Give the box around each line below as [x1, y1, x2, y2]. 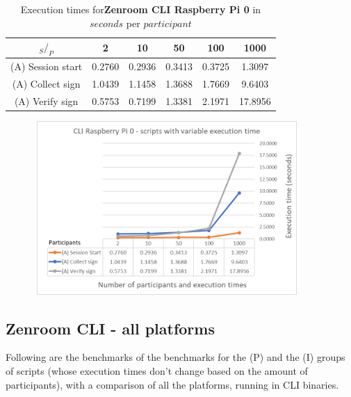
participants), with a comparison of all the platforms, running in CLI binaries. [6, 377, 339, 391]
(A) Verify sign [14, 93, 79, 108]
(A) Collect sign [12, 76, 81, 91]
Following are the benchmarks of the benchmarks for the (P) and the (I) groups [6, 350, 345, 364]
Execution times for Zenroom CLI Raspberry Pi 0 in [20, 2, 261, 16]
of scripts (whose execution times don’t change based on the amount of [6, 364, 308, 378]
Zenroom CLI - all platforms [6, 317, 215, 339]
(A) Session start [10, 59, 83, 74]
